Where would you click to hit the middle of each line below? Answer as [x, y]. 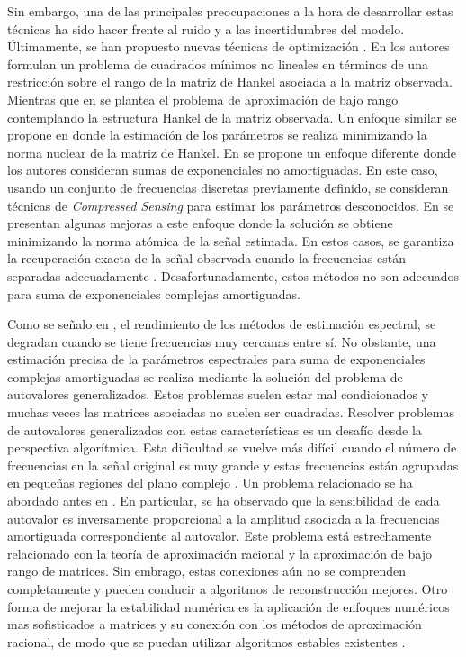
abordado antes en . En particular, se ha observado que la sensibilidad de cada [224, 501]
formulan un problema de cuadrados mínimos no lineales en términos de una [218, 64]
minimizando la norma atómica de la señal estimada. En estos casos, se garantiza [231, 240]
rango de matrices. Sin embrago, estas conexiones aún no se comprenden [207, 571]
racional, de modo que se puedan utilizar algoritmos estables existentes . [206, 641]
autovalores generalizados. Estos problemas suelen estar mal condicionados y [218, 394]
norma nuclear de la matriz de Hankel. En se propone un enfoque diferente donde [232, 152]
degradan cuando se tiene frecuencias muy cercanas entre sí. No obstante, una [222, 341]
